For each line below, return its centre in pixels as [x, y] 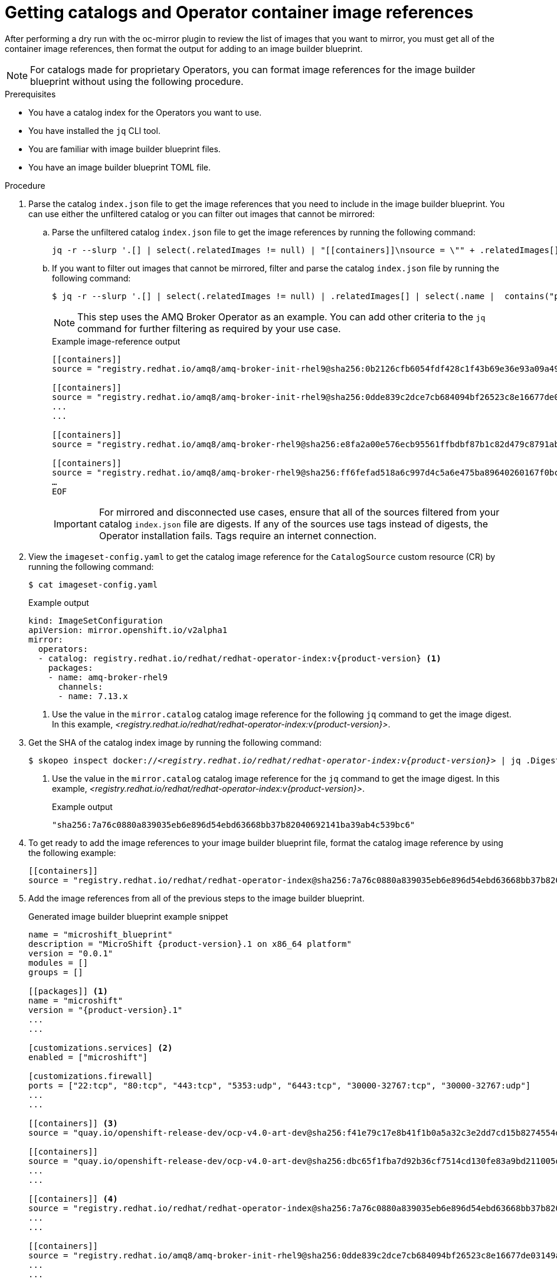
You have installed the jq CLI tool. [94, 130]
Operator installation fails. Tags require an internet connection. [237, 535]
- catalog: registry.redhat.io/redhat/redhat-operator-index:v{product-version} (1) [240, 658]
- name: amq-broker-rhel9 [108, 677]
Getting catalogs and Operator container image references [239, 12]
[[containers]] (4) [73, 1199]
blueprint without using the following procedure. [137, 81]
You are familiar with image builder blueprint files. [124, 149]
